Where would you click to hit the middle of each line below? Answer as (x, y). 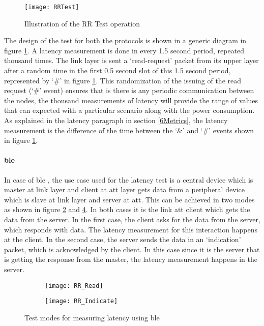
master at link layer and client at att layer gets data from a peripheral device (124, 189)
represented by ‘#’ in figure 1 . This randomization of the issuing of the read (123, 80)
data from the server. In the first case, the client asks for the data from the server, (132, 219)
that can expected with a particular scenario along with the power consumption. (129, 110)
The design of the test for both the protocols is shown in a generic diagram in (125, 40)
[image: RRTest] (52, 7)
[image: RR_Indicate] (81, 301)
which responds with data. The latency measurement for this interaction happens (131, 229)
